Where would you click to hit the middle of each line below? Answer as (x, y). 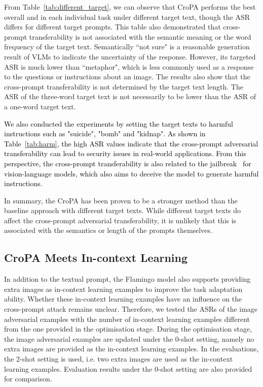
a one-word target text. (40, 106)
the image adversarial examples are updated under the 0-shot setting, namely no (129, 338)
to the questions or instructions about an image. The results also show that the (127, 77)
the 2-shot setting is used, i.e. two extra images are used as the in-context (119, 359)
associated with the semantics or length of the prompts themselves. (108, 230)
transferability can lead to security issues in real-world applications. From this (125, 153)
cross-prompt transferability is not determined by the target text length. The (124, 86)
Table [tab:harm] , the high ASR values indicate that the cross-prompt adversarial (131, 143)
